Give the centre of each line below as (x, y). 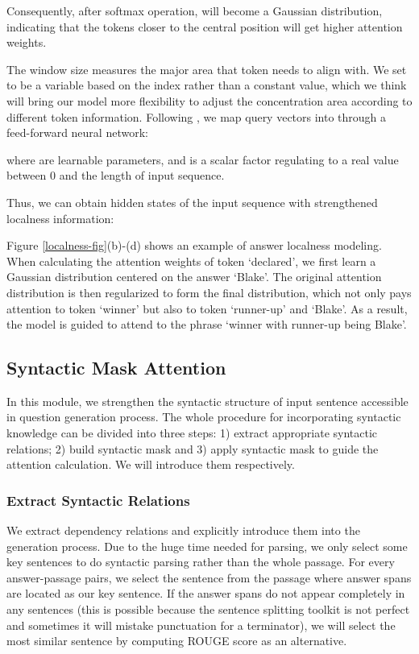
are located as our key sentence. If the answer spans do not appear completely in (206, 593)
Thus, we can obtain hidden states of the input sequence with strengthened (192, 202)
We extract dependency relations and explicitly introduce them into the (183, 530)
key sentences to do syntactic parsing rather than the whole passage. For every (201, 562)
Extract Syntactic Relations (98, 500)
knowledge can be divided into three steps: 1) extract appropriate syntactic (192, 433)
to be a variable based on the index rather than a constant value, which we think (207, 85)
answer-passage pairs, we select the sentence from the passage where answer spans (209, 577)
